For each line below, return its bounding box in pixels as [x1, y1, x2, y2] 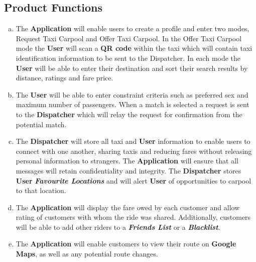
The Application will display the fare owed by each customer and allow [16, 202, 240, 212]
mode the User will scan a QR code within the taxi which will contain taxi [16, 43, 252, 53]
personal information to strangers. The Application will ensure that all [16, 155, 238, 166]
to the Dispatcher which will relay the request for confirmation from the [16, 109, 242, 119]
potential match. [16, 119, 67, 129]
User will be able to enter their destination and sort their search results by [16, 62, 248, 73]
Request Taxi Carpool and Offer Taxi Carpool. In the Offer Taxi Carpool [16, 33, 242, 43]
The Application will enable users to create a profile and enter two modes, [16, 23, 249, 34]
